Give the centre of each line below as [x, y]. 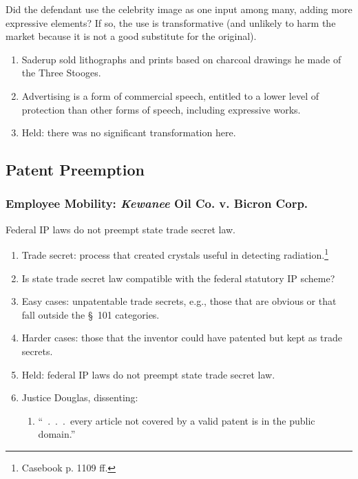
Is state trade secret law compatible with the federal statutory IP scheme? [178, 278]
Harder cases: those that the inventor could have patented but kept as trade [182, 338]
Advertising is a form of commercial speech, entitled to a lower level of [170, 95]
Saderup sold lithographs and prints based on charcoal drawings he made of [181, 59]
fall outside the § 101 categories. [91, 314]
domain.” [57, 434]
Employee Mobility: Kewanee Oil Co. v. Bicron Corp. [157, 203]
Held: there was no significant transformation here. [129, 132]
